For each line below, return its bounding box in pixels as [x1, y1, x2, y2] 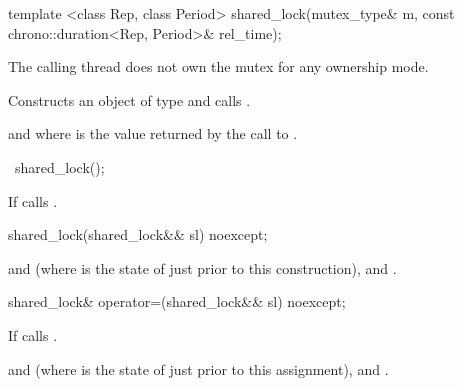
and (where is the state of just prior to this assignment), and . [8, 358, 389, 379]
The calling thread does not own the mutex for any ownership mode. [8, 56, 429, 77]
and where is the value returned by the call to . [8, 123, 298, 144]
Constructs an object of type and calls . [8, 89, 251, 110]
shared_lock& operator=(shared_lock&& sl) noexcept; [8, 291, 346, 312]
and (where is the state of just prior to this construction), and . [8, 257, 397, 278]
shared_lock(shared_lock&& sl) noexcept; [8, 224, 268, 245]
